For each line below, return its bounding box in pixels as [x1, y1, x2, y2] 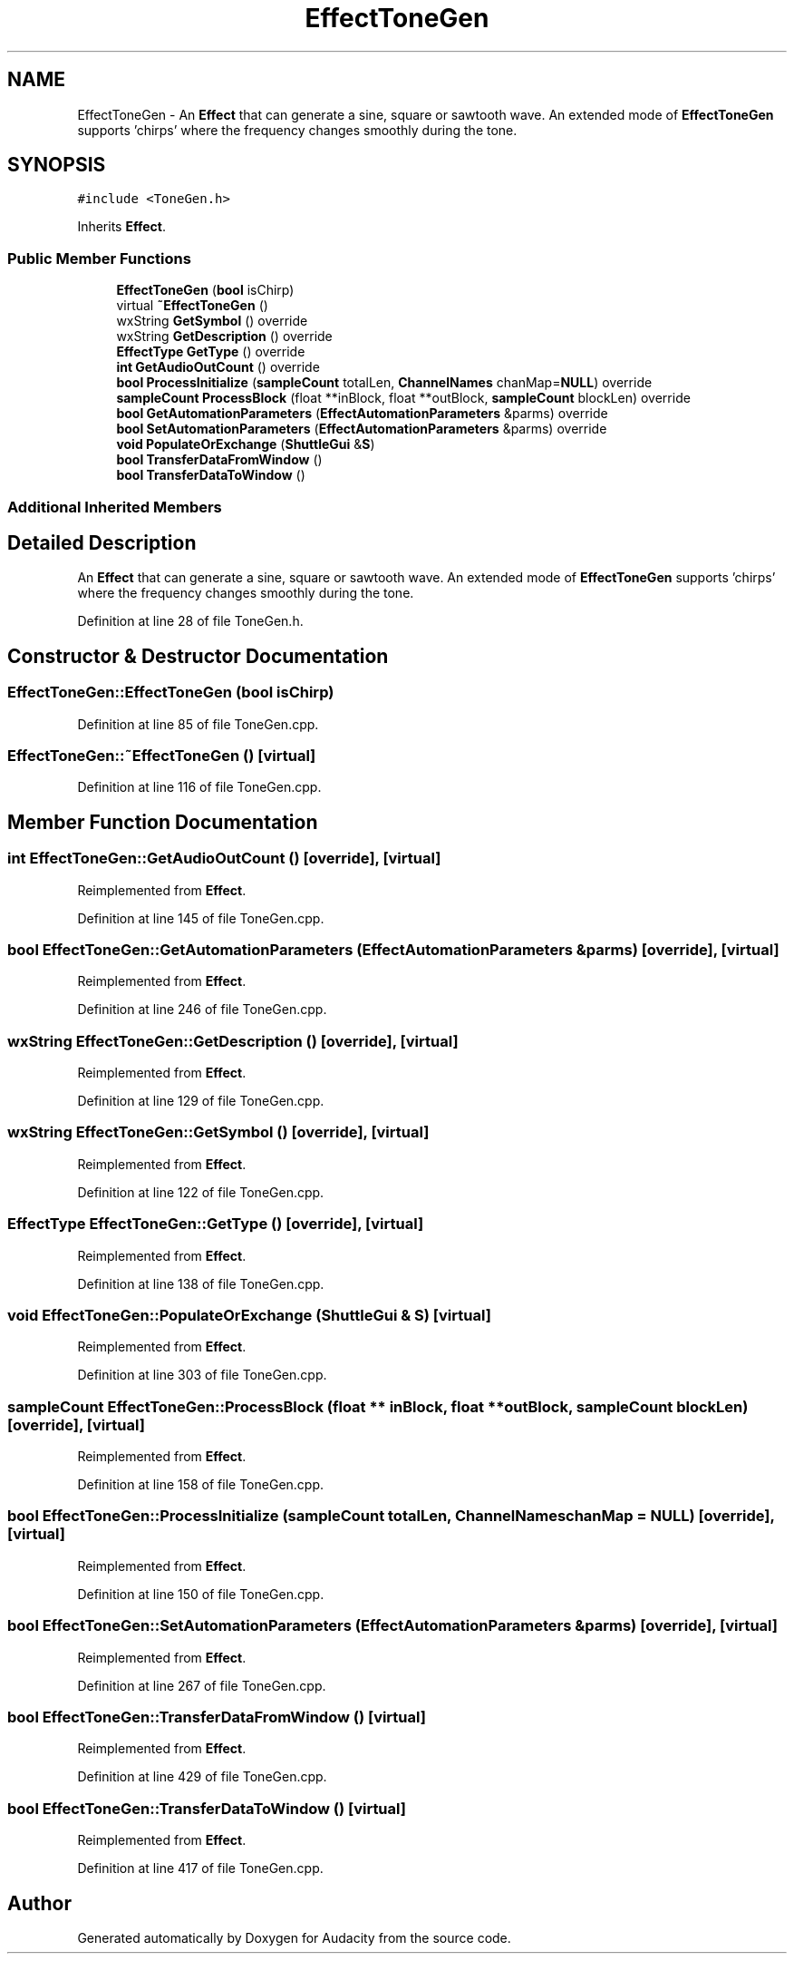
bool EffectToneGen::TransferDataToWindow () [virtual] [7, 1799, 406, 1818]
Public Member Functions [7, 249, 191, 268]
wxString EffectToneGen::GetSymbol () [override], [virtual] [7, 1123, 430, 1142]
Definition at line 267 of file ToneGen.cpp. [77, 1677, 326, 1693]
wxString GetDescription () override [116, 328, 333, 345]
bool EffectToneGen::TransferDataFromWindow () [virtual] [7, 1707, 426, 1726]
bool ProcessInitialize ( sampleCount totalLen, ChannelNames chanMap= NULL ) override [116, 375, 653, 391]
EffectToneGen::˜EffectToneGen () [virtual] [7, 746, 316, 765]
